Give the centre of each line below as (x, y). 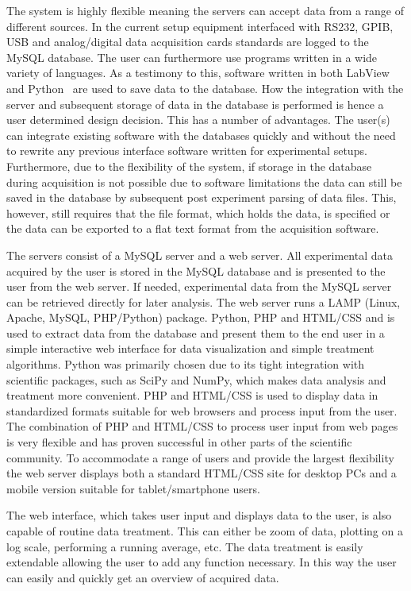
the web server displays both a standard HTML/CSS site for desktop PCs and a (202, 473)
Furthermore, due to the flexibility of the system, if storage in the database (189, 166)
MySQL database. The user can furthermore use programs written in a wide (192, 57)
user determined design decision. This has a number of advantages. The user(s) (198, 120)
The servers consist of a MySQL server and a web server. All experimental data (200, 255)
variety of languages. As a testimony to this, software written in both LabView (198, 73)
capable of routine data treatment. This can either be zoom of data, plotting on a (205, 531)
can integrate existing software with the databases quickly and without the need (201, 135)
